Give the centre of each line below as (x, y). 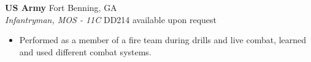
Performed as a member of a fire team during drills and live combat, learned (163, 40)
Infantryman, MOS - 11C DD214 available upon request (111, 19)
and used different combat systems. (85, 51)
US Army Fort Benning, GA (61, 7)
